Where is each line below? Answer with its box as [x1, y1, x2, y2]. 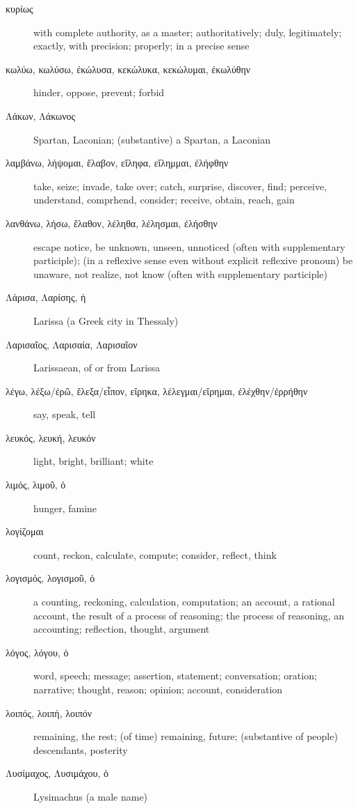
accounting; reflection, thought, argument [33, 622, 210, 636]
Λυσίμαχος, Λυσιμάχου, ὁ [6, 766, 108, 780]
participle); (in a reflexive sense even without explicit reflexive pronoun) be [33, 253, 353, 268]
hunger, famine [33, 500, 97, 515]
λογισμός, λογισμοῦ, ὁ [6, 571, 95, 585]
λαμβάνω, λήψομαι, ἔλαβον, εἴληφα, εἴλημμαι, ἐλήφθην [6, 155, 229, 170]
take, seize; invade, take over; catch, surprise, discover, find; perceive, [33, 178, 327, 193]
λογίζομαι [6, 524, 44, 539]
